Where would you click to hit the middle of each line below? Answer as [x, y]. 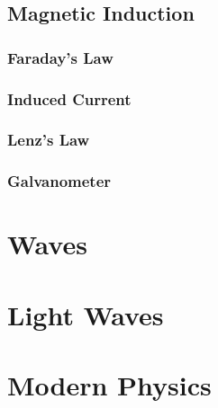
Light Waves [86, 314]
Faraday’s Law [60, 57]
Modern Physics [109, 385]
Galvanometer [59, 181]
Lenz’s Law [49, 140]
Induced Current [69, 98]
